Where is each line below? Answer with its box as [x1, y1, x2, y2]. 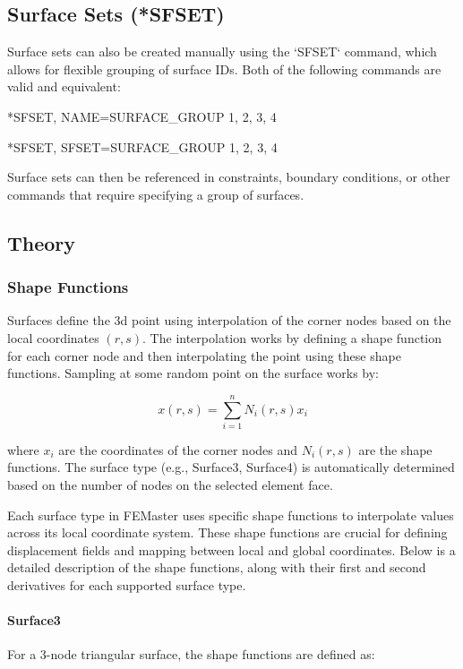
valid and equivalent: [7, 77, 121, 96]
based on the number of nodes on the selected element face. [7, 476, 333, 494]
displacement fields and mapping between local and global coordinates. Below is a [7, 540, 456, 559]
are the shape [358, 440, 433, 459]
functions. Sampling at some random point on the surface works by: [7, 364, 380, 382]
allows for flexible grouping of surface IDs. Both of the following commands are [7, 59, 442, 78]
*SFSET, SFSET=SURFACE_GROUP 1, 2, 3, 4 [7, 137, 278, 156]
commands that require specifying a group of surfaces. [7, 184, 304, 203]
